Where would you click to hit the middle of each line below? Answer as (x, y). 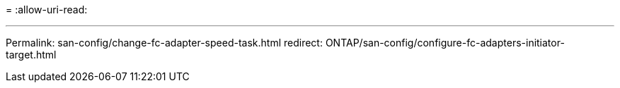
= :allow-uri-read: (47, 10)
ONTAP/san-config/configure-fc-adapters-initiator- (445, 43)
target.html (31, 55)
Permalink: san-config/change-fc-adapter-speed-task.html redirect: (164, 43)
